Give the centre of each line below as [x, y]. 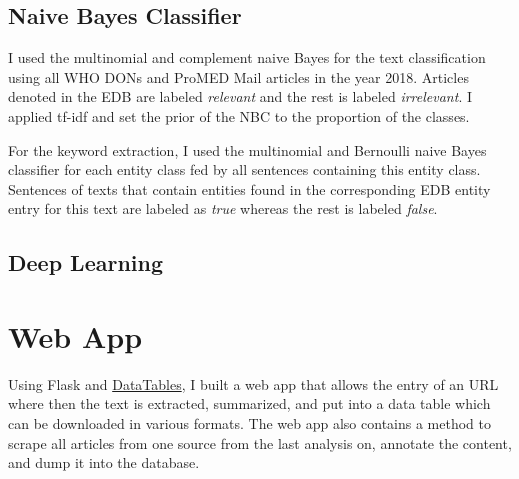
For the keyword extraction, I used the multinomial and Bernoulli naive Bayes [247, 149]
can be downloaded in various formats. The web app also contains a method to [249, 423]
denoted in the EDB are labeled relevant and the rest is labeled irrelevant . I [240, 96]
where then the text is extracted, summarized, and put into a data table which [249, 403]
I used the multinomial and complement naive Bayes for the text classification [247, 57]
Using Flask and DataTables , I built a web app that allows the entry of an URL [253, 383]
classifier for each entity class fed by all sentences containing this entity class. [244, 169]
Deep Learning [86, 262]
